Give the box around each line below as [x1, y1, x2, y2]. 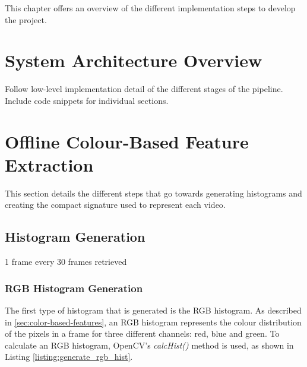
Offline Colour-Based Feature [5, 129, 249, 153]
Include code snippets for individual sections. [5, 94, 169, 106]
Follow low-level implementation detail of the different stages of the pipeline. [5, 83, 283, 95]
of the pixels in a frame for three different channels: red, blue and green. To [5, 327, 280, 340]
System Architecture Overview [5, 48, 262, 72]
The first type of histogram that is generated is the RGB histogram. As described [5, 304, 302, 317]
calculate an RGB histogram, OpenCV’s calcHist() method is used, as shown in [5, 338, 294, 351]
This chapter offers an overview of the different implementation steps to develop [5, 2, 296, 14]
